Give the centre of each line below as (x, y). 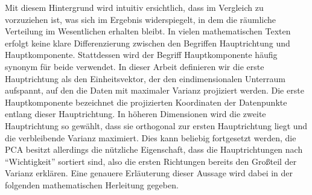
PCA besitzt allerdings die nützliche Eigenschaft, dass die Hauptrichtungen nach (154, 149)
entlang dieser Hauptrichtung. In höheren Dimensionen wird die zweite (135, 114)
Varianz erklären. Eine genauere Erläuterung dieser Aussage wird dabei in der (149, 173)
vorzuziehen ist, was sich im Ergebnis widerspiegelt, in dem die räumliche (141, 19)
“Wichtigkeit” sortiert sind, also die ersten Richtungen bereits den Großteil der (151, 161)
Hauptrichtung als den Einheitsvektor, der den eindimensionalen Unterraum (145, 78)
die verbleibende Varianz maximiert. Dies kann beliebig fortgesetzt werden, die (151, 137)
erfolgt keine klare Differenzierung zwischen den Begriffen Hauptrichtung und (148, 43)
